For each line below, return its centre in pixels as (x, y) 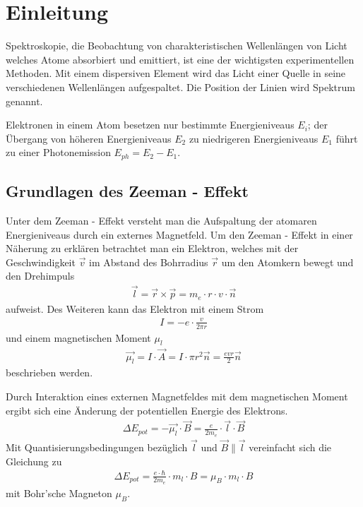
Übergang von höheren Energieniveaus (89, 138)
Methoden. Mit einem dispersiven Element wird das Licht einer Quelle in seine (176, 73)
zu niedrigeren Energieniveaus (254, 138)
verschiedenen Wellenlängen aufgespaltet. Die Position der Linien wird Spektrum (180, 87)
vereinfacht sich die (290, 447)
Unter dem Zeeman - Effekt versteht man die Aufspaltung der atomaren (161, 220)
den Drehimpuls (40, 276)
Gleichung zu (34, 461)
